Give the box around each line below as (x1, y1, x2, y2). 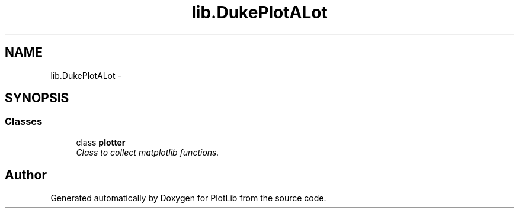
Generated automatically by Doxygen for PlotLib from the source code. (50, 192, 326, 203)
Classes (5, 115, 43, 128)
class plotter (76, 137, 126, 147)
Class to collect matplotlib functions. (76, 147, 219, 157)
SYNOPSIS (5, 91, 69, 106)
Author (5, 167, 47, 183)
